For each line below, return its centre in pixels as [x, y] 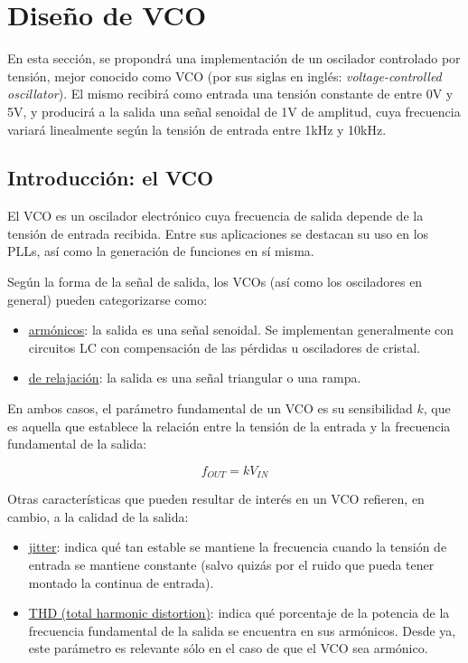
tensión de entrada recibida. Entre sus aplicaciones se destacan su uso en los [218, 233]
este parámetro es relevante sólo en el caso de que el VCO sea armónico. [228, 648]
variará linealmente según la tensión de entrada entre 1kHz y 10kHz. [197, 129]
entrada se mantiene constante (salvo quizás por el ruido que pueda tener [231, 565]
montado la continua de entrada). [121, 582]
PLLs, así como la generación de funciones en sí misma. [161, 251]
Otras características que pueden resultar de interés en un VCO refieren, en [216, 499]
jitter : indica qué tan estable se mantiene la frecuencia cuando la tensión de [238, 547]
